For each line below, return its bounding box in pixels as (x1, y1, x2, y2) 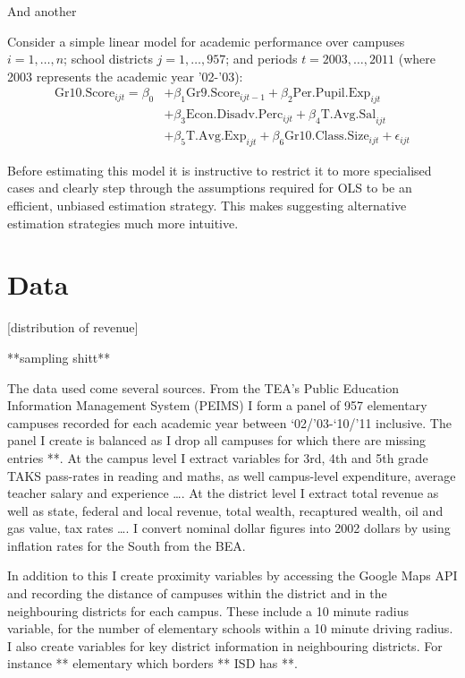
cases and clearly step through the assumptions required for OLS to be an (7, 178, 412, 197)
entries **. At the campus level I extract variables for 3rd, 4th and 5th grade (7, 448, 428, 467)
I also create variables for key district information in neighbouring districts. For (7, 636, 443, 655)
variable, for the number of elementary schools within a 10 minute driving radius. (7, 619, 453, 638)
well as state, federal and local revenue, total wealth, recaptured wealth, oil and (7, 501, 444, 519)
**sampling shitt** (7, 348, 111, 366)
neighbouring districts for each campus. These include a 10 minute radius (7, 601, 409, 620)
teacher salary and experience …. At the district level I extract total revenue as (7, 484, 439, 502)
